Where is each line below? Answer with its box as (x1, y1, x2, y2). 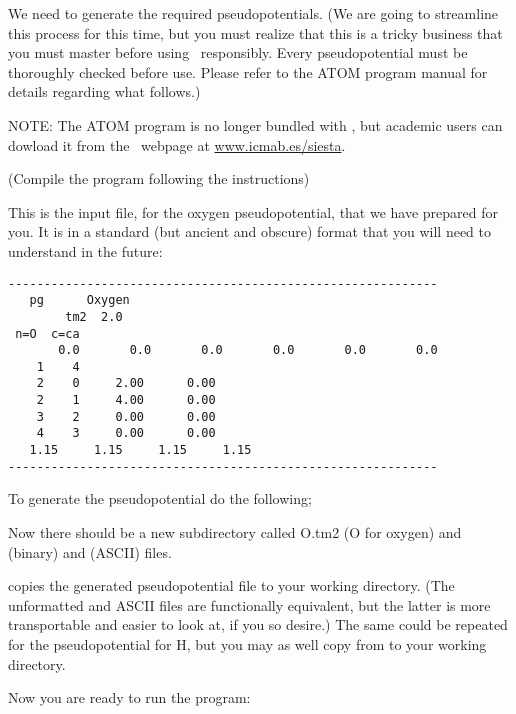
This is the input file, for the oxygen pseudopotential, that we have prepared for (8, 201, 499, 222)
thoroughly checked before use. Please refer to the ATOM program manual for (8, 61, 488, 82)
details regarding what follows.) (8, 81, 201, 102)
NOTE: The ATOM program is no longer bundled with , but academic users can (8, 114, 503, 135)
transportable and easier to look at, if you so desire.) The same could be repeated (8, 614, 508, 635)
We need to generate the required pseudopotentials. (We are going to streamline (8, 3, 499, 23)
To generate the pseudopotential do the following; (8, 488, 312, 509)
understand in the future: (8, 240, 163, 261)
